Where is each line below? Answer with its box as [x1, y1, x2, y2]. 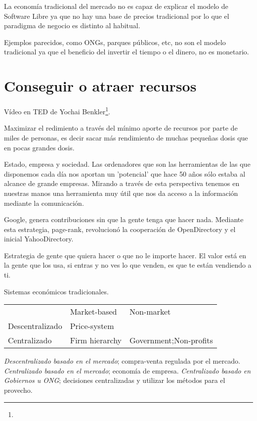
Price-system [70, 320, 114, 332]
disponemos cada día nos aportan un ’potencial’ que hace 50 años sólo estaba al [4, 168, 246, 179]
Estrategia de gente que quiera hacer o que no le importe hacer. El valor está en [4, 250, 246, 260]
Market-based [70, 306, 117, 318]
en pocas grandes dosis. [4, 142, 75, 152]
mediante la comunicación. [4, 197, 84, 208]
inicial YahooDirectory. [4, 234, 74, 244]
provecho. [4, 385, 33, 395]
